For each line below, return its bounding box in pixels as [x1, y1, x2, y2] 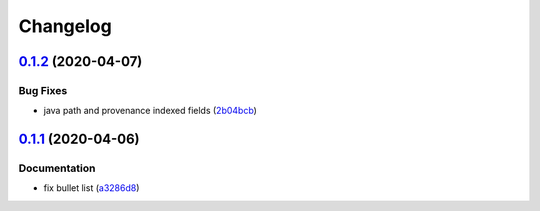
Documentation [18, 161, 96, 175]
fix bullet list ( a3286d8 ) [43, 182, 140, 194]
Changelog [18, 15, 112, 37]
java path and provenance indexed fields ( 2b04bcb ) [43, 105, 257, 117]
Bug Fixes [18, 83, 68, 97]
